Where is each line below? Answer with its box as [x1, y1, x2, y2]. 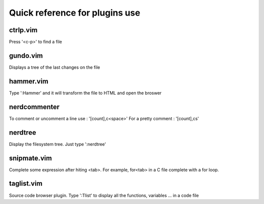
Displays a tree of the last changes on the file [9, 64, 100, 70]
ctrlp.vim [9, 26, 38, 34]
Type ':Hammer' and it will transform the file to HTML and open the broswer [9, 90, 162, 96]
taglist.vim [9, 180, 43, 188]
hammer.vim [9, 77, 48, 85]
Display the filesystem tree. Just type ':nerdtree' [9, 141, 106, 147]
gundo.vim [9, 51, 43, 60]
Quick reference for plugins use [9, 7, 140, 18]
